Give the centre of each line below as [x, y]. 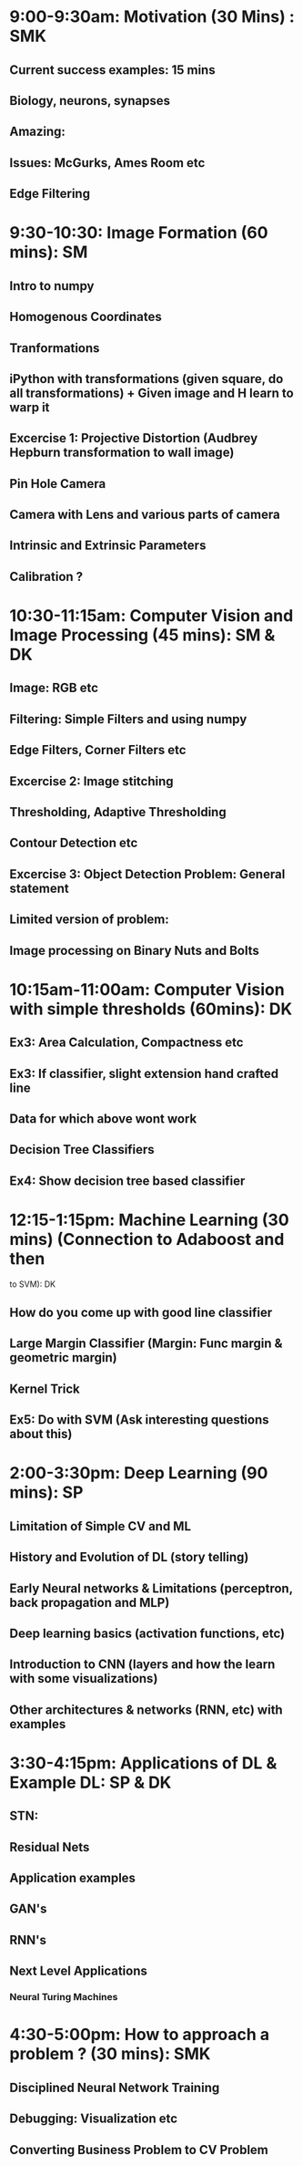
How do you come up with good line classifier [141, 1313]
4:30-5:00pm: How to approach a [140, 2035]
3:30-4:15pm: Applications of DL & [143, 1763]
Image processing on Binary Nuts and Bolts [134, 950]
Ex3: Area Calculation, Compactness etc [126, 1043]
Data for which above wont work [103, 1119]
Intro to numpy [52, 286]
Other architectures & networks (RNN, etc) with [146, 1710]
